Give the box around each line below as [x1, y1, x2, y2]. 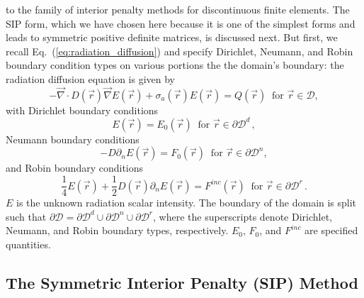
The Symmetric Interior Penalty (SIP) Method [6, 271, 358, 293]
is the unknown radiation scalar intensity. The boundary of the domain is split [16, 195, 357, 210]
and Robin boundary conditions [6, 160, 144, 175]
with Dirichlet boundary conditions [6, 102, 159, 117]
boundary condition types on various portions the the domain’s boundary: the [6, 57, 344, 72]
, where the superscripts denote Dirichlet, [153, 209, 332, 223]
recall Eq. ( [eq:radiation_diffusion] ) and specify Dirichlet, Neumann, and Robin [6, 43, 353, 58]
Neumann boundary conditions [6, 131, 140, 146]
